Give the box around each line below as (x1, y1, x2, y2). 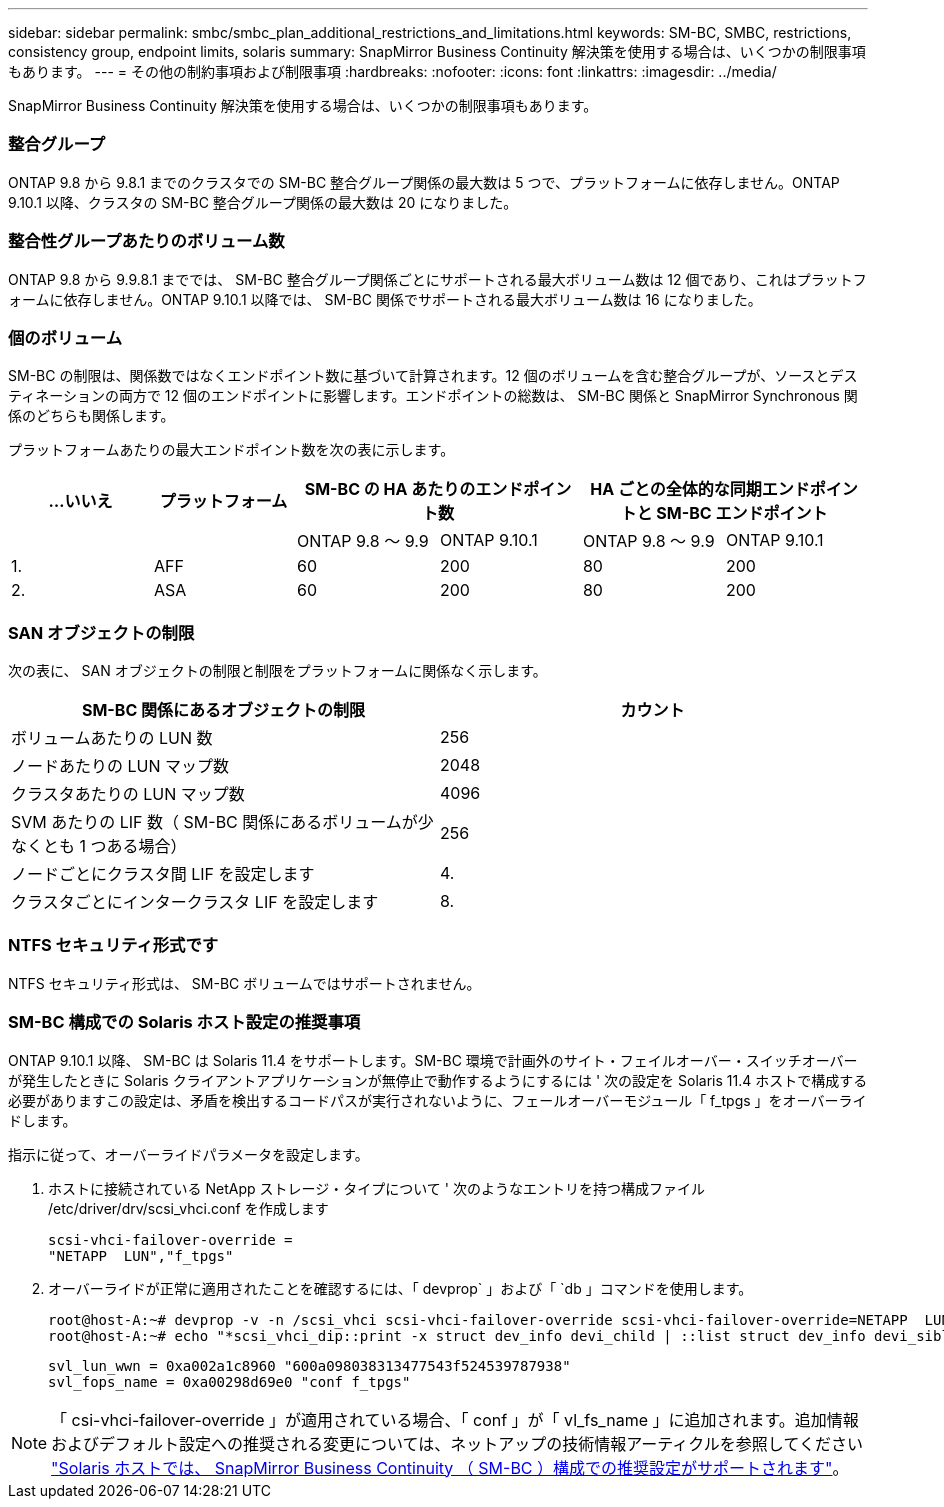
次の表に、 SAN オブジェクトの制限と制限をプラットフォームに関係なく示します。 (8, 662, 547, 679)
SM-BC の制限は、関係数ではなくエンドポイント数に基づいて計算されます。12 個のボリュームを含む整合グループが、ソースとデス (8, 367, 858, 385)
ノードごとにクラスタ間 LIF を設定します (11, 864, 315, 884)
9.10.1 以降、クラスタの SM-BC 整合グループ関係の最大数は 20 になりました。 (8, 193, 518, 211)
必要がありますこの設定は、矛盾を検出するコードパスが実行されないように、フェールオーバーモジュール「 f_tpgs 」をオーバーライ (8, 1091, 867, 1109)
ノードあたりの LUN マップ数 (11, 756, 230, 776)
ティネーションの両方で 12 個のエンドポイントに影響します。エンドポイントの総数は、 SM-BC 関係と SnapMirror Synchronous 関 (8, 387, 858, 405)
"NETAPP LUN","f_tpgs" (48, 1247, 234, 1264)
